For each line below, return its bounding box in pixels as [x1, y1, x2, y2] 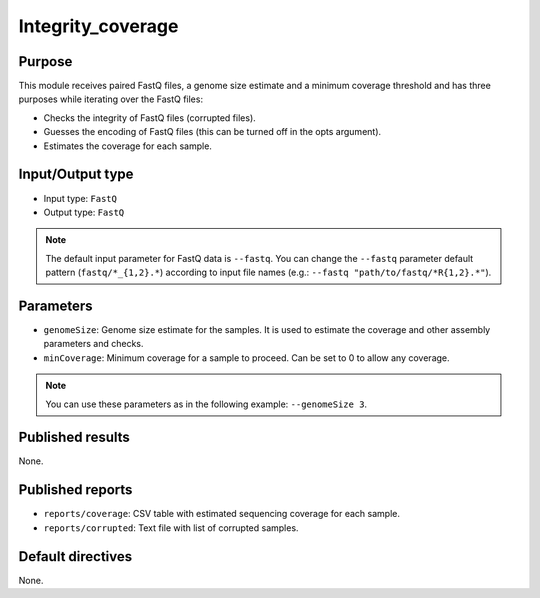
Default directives [18, 548, 133, 565]
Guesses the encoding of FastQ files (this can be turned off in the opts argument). [43, 126, 382, 138]
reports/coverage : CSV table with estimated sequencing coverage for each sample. [43, 508, 400, 520]
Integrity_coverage [18, 15, 179, 37]
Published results [18, 429, 130, 446]
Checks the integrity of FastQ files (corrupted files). [43, 111, 257, 124]
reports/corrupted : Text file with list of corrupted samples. [43, 521, 299, 534]
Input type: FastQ [43, 192, 117, 204]
